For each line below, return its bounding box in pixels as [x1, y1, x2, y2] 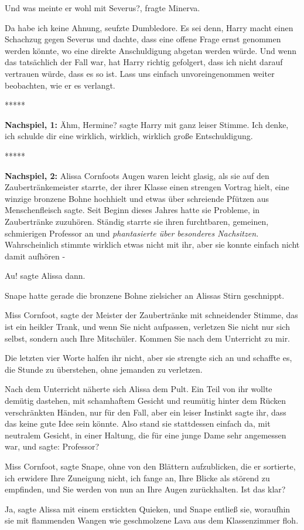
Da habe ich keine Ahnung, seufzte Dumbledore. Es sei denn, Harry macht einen [5, 21, 293, 33]
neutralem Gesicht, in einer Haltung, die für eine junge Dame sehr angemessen [5, 428, 286, 441]
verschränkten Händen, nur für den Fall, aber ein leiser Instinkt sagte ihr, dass [5, 406, 286, 418]
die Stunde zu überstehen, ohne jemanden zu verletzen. [5, 363, 203, 375]
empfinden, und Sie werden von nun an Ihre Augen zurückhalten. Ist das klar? [5, 483, 286, 495]
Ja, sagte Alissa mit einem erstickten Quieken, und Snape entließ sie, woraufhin [5, 502, 291, 515]
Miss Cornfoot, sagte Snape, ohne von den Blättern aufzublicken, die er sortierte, [5, 460, 296, 472]
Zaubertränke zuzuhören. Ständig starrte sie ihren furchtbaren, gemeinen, [5, 215, 269, 227]
